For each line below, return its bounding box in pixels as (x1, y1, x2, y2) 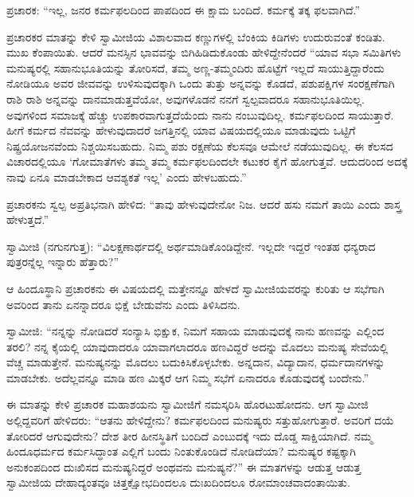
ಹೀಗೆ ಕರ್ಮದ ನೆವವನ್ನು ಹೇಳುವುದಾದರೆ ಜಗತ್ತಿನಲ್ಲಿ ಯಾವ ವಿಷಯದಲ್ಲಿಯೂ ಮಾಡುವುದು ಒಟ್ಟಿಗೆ (6, 122, 356, 139)
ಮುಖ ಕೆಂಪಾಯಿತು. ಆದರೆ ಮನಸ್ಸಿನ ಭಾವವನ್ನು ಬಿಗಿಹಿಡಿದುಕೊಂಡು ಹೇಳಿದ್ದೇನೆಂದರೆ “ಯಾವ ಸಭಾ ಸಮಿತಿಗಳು (6, 44, 401, 61)
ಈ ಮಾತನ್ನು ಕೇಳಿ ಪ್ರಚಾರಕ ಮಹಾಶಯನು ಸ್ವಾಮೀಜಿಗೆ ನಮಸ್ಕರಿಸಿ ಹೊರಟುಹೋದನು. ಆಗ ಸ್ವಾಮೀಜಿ (6, 396, 369, 413)
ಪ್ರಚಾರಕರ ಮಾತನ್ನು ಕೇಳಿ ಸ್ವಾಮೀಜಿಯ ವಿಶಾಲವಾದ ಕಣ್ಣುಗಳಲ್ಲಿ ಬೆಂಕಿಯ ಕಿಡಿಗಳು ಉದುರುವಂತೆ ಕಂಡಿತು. (6, 28, 385, 45)
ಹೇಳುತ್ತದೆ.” (6, 211, 49, 228)
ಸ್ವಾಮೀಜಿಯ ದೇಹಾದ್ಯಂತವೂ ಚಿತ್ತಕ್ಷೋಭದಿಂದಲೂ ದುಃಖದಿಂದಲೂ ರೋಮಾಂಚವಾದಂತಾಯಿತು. (6, 474, 350, 491)
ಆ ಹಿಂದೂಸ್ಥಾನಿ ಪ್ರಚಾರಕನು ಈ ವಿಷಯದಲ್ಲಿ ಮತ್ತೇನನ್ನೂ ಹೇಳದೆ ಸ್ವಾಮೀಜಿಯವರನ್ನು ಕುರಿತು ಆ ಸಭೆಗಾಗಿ (6, 280, 385, 296)
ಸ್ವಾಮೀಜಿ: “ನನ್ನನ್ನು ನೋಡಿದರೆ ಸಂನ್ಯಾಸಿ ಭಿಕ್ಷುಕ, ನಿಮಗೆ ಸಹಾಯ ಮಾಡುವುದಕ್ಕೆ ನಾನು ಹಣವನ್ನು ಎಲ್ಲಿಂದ (6, 323, 385, 339)
